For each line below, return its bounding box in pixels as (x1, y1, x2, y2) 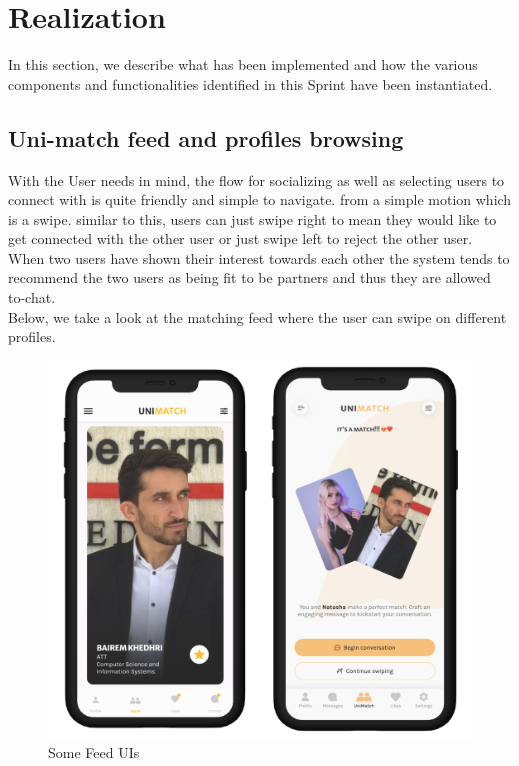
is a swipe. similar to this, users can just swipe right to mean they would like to (8, 208, 497, 229)
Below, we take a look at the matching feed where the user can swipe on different (8, 306, 507, 327)
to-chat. (8, 287, 56, 308)
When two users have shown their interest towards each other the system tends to (8, 247, 510, 268)
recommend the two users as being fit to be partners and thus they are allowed (8, 267, 491, 288)
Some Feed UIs (48, 742, 140, 763)
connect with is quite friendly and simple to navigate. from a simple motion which (8, 189, 512, 210)
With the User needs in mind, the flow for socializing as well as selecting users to (8, 169, 505, 190)
